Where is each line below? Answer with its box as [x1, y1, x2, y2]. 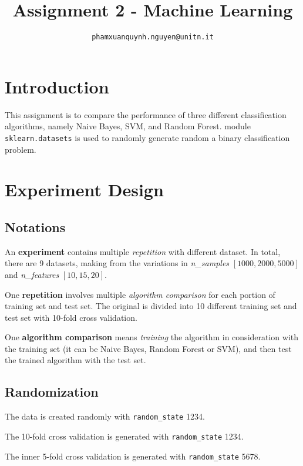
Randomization [5, 383, 99, 401]
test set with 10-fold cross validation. [5, 311, 137, 323]
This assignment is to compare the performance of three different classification [5, 108, 287, 120]
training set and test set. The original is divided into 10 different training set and [5, 300, 297, 312]
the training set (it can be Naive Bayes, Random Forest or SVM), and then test [5, 342, 292, 354]
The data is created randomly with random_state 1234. [5, 410, 205, 423]
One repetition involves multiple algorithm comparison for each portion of [5, 288, 275, 300]
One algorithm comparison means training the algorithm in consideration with [5, 331, 299, 343]
